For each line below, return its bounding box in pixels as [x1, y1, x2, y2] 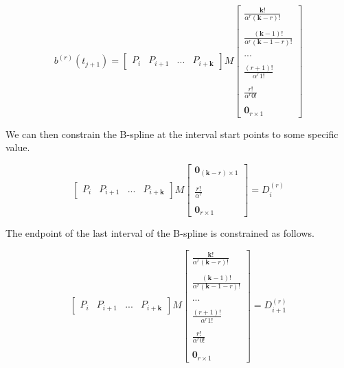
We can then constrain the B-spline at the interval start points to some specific [5, 126, 339, 141]
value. [5, 140, 30, 154]
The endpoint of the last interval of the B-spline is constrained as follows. [5, 226, 314, 240]
